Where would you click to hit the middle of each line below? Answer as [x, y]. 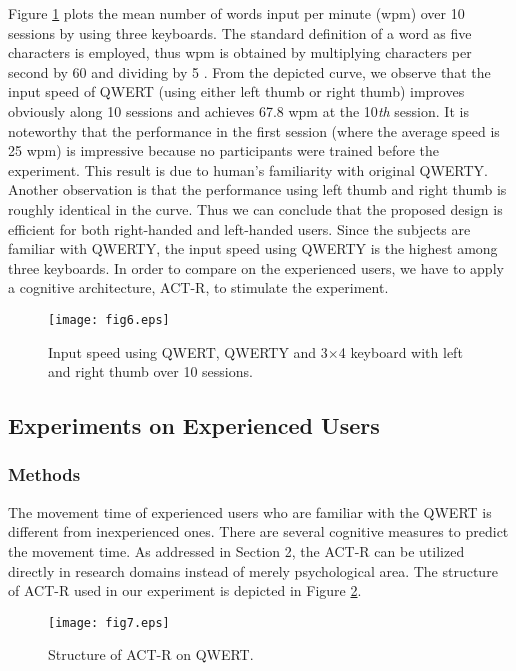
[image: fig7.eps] [109, 622]
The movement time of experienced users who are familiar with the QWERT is [250, 511]
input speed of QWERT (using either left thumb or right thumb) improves [236, 91]
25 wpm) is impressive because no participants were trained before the [224, 150]
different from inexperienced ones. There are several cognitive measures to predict [258, 531]
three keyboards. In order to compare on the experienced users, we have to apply [256, 267]
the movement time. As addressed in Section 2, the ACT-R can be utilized [236, 550]
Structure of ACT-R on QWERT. [151, 654]
